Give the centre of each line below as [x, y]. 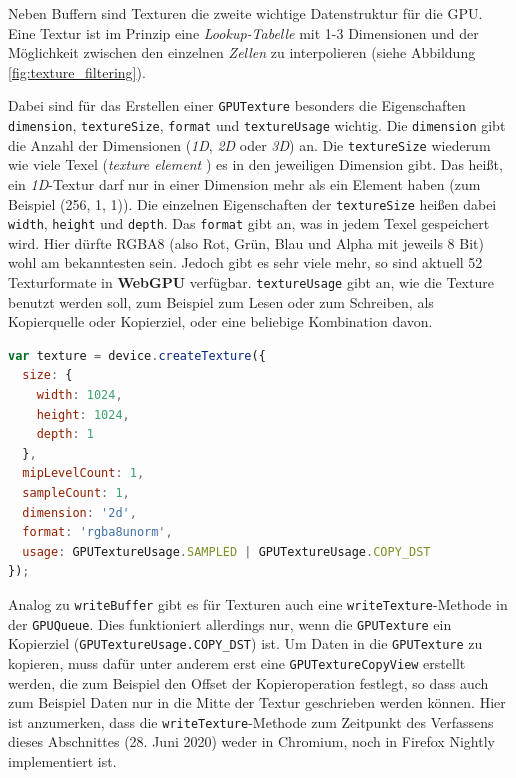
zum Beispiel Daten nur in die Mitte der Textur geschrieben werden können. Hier [257, 702]
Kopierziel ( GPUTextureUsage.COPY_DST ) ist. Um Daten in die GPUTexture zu [245, 643]
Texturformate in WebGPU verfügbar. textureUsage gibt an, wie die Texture [251, 282]
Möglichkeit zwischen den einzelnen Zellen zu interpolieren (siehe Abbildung [242, 52]
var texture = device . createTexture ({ [137, 355]
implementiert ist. [62, 761]
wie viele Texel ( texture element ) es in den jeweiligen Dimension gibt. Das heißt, [255, 164]
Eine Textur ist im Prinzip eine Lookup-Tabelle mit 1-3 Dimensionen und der [243, 32]
